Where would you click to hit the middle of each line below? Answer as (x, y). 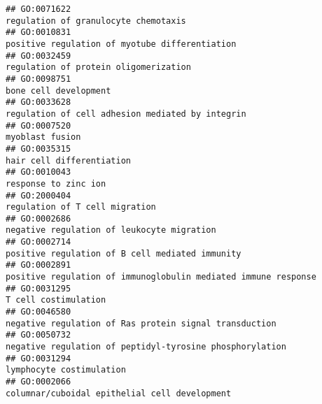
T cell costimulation (56, 300)
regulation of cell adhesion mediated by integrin (126, 114)
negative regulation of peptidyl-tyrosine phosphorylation (146, 347)
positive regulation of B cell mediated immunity (124, 253)
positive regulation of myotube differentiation (121, 44)
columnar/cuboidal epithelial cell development (119, 393)
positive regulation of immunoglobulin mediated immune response (161, 277)
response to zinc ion (56, 183)
